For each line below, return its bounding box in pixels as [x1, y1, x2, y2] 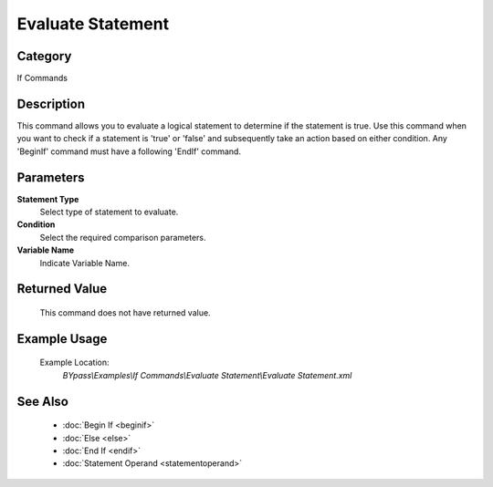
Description [16, 96, 86, 111]
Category [16, 48, 72, 64]
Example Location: [39, 357, 110, 368]
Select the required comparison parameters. [39, 232, 206, 243]
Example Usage [16, 331, 108, 347]
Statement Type [16, 193, 79, 204]
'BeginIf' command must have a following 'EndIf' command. [16, 146, 242, 157]
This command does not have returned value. [39, 307, 211, 318]
